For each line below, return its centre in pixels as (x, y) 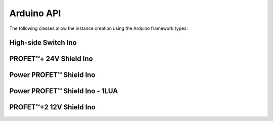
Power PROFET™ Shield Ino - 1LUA (64, 91)
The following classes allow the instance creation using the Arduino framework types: (99, 28)
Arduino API (35, 13)
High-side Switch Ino (43, 43)
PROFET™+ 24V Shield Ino (51, 59)
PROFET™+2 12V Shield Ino (52, 107)
